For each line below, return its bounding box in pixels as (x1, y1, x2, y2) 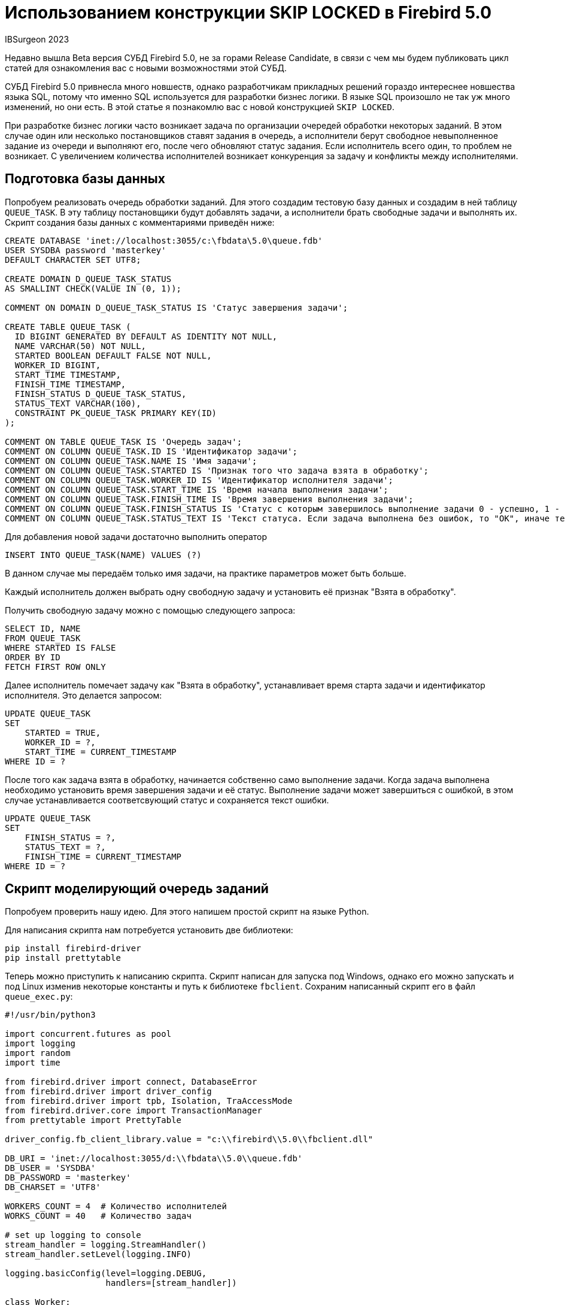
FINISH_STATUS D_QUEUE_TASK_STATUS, (14, 389, 187, 399)
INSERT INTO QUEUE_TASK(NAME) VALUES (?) (5, 550, 202, 560)
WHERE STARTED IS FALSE (5, 642, 116, 652)
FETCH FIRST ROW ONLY (5, 661, 106, 672)
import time (5, 1058, 60, 1068)
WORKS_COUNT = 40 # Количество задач (5, 1211, 192, 1221)
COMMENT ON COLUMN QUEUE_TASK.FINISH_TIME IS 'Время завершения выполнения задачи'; (5, 494, 414, 504)
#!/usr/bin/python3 (5, 1010, 96, 1020)
